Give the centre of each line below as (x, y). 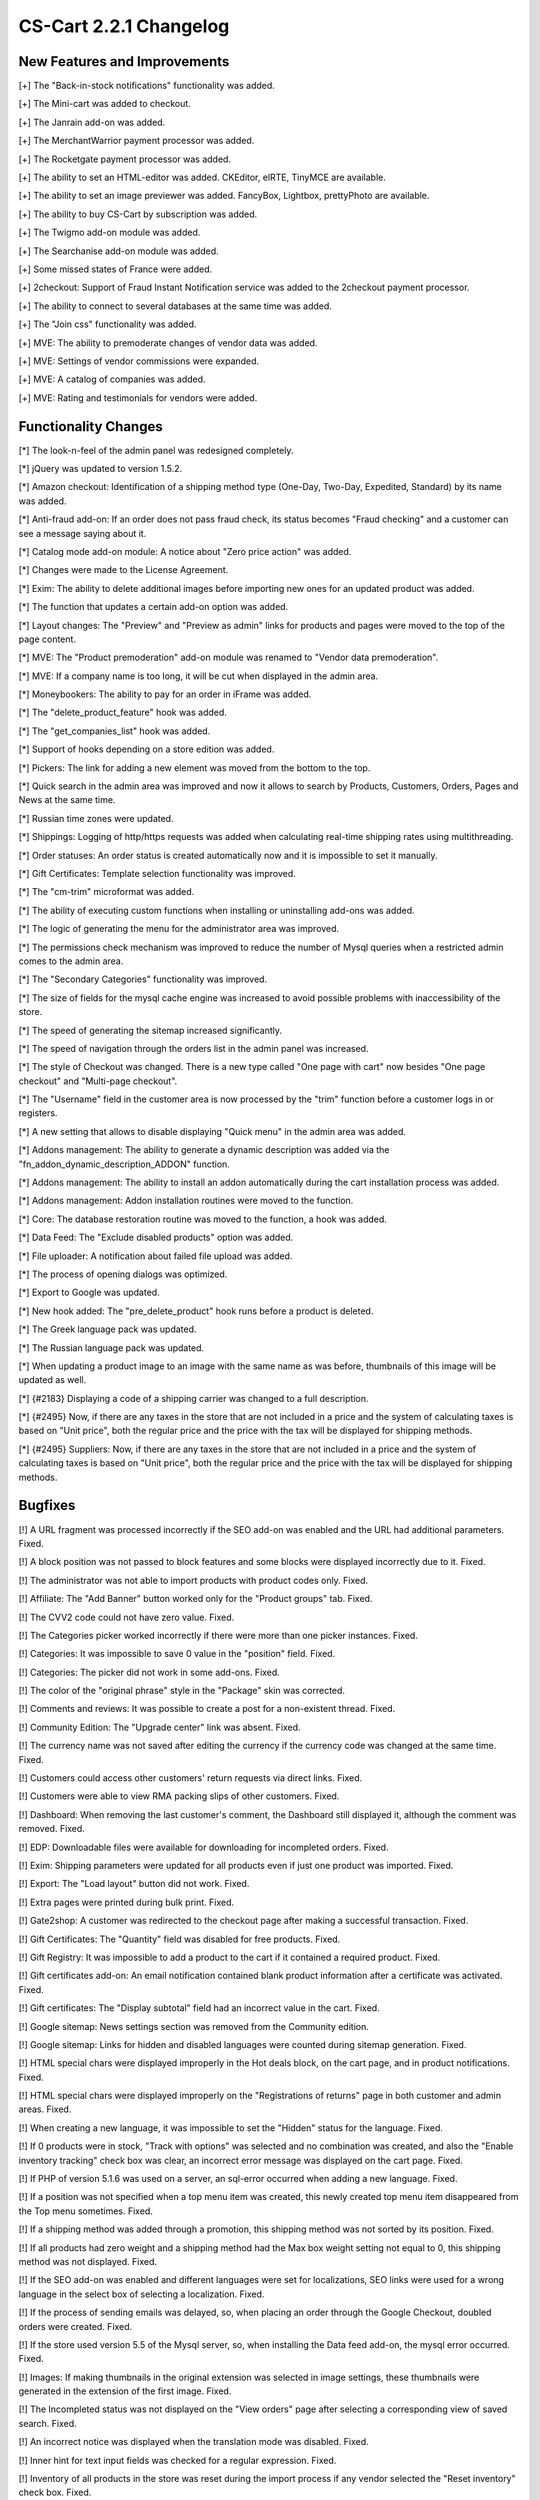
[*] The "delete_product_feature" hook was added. (122, 712)
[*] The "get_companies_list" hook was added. (114, 731)
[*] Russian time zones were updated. (96, 818)
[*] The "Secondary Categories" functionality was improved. (143, 979)
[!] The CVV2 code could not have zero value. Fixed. (126, 1617)
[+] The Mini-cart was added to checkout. (105, 104)
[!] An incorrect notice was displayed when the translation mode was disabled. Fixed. (193, 2442)
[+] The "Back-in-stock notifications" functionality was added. (146, 86)
